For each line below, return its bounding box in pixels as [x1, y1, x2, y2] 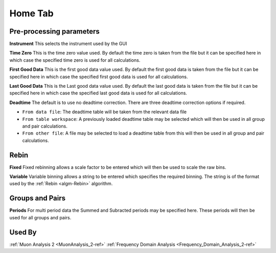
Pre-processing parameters [9, 27, 100, 36]
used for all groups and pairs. [9, 214, 72, 220]
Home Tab [9, 8, 54, 19]
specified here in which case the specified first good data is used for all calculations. [9, 73, 188, 80]
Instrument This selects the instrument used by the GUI [9, 41, 127, 47]
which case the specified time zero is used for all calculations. [9, 57, 141, 63]
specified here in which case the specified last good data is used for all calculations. [9, 90, 188, 96]
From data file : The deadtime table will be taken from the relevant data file [22, 109, 187, 115]
